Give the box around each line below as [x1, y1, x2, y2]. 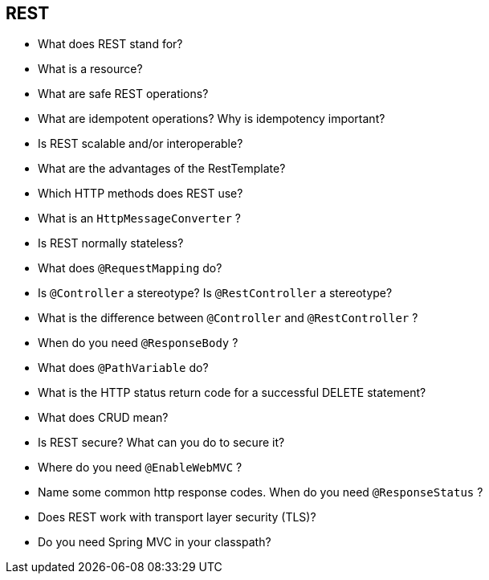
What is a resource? [38, 62, 143, 76]
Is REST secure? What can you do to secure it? [38, 435, 285, 450]
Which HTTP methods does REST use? [38, 186, 243, 201]
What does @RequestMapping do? [38, 261, 222, 276]
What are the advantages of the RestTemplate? [38, 161, 286, 176]
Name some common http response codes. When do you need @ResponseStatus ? [38, 485, 483, 500]
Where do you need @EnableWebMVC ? [38, 460, 242, 475]
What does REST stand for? [38, 37, 183, 51]
